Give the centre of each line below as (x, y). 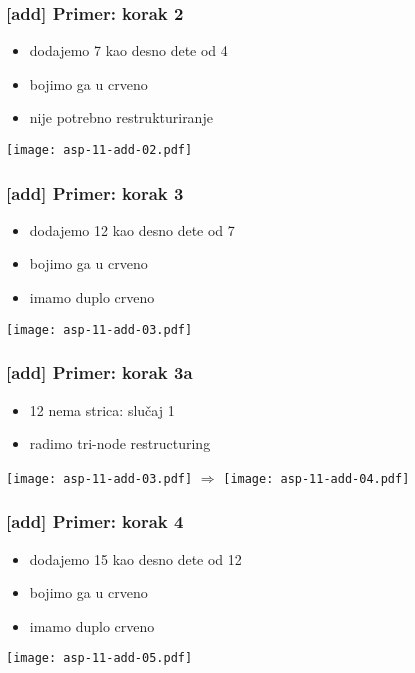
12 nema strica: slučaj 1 (102, 409)
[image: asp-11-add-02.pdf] (99, 150)
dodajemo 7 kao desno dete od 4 (128, 50)
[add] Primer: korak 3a (99, 372)
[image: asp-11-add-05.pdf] (99, 658)
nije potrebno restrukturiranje (121, 117)
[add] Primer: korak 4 (95, 521)
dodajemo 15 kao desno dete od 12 (135, 558)
